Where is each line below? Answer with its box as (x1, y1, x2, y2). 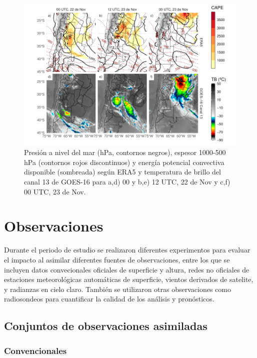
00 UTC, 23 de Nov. (24, 186, 86, 196)
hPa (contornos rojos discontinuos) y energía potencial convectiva (24, 156, 224, 167)
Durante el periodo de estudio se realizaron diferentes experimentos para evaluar (4, 244, 250, 255)
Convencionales (4, 344, 67, 356)
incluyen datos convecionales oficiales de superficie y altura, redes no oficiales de (4, 264, 249, 274)
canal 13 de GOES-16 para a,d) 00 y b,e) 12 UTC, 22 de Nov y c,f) (24, 176, 230, 187)
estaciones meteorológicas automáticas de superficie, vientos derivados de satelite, (4, 274, 253, 284)
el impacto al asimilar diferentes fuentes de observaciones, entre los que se (4, 254, 230, 264)
